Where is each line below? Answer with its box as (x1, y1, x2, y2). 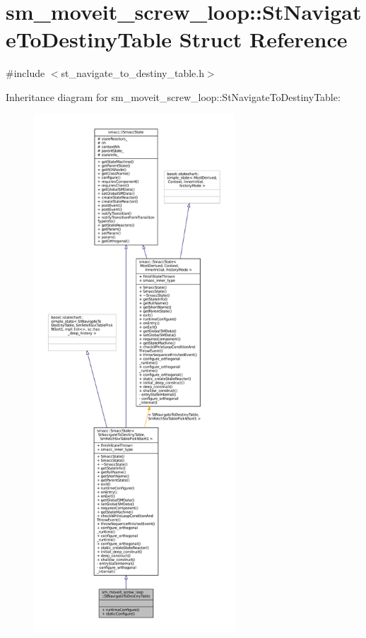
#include (6, 66, 45, 81)
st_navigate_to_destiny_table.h (61, 66, 204, 81)
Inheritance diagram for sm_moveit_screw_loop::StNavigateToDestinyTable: (6, 89, 341, 104)
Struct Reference (179, 25, 348, 54)
